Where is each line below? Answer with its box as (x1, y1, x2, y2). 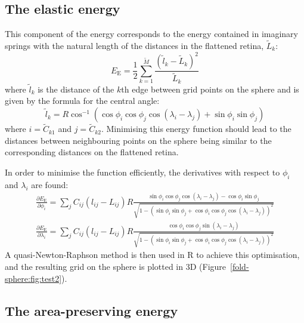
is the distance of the (38, 82, 114, 95)
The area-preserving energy (5, 301, 178, 319)
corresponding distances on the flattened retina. (5, 146, 179, 158)
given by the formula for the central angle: (5, 94, 160, 107)
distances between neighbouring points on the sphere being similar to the (5, 134, 272, 146)
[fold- (230, 260, 249, 272)
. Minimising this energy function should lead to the (101, 122, 291, 135)
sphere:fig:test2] (5, 272, 62, 284)
